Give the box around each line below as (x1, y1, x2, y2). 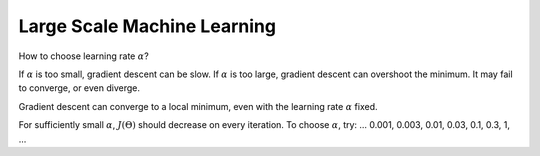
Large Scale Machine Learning (18, 15, 277, 37)
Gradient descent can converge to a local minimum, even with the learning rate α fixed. (18, 100, 378, 112)
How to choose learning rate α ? (18, 50, 149, 62)
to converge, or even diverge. (18, 82, 140, 94)
